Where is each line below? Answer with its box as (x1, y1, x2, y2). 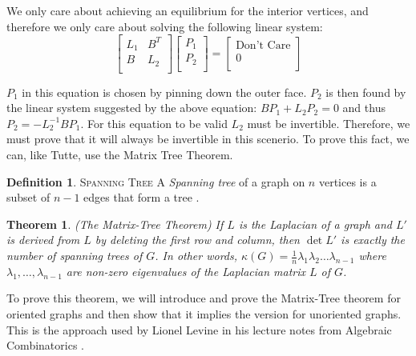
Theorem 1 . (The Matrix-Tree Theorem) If (6, 215, 224, 232)
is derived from (6, 231, 80, 248)
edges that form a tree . (83, 189, 200, 206)
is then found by (325, 83, 406, 100)
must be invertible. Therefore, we (247, 114, 410, 131)
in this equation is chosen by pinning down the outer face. (22, 83, 307, 100)
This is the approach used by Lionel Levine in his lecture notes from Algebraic (6, 321, 392, 338)
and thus (342, 99, 386, 116)
